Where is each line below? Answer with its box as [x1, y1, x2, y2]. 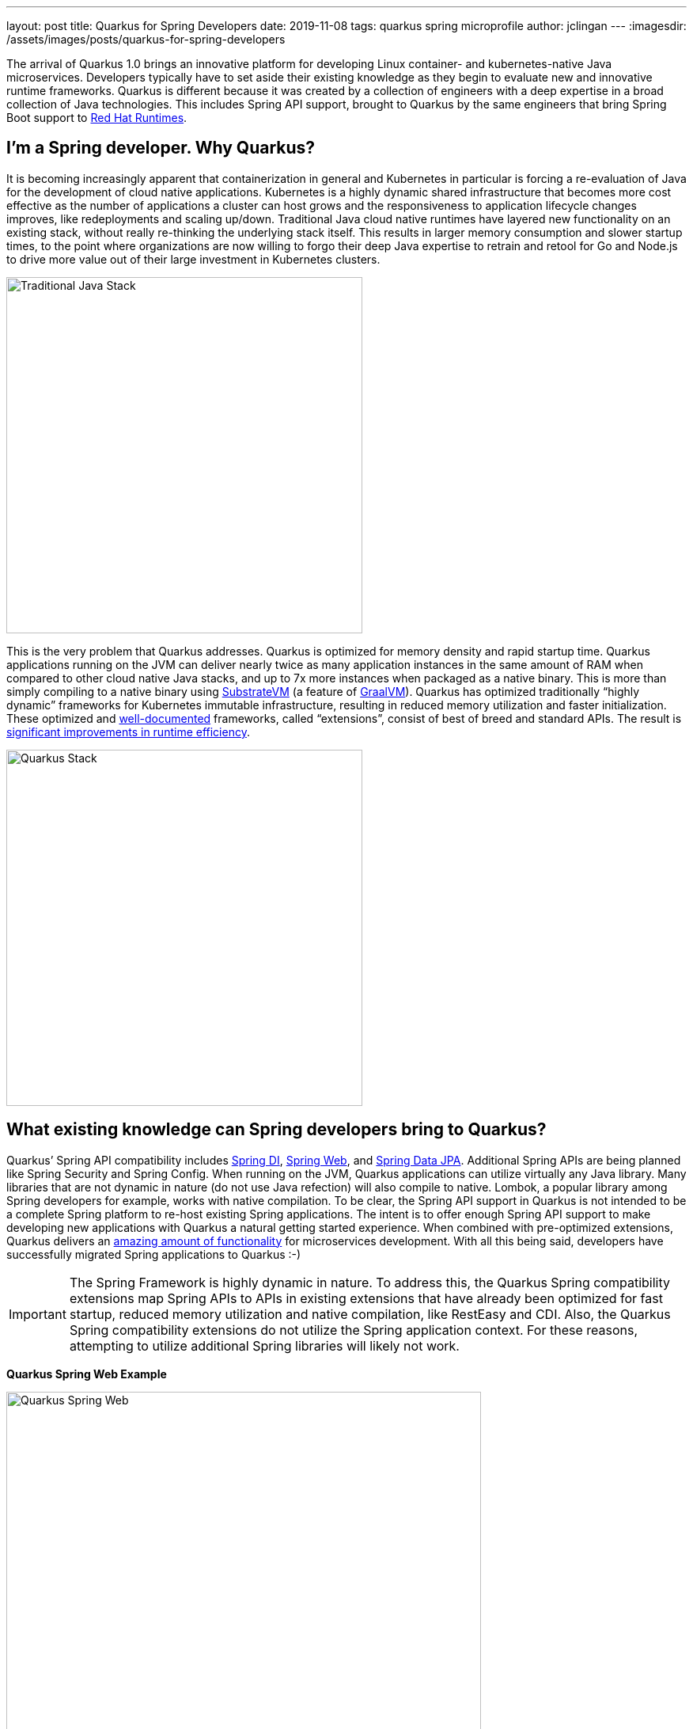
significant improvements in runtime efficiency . [6, 724, 250, 739]
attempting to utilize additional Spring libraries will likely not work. [69, 1337, 460, 1354]
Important [9, 1305, 66, 1322]
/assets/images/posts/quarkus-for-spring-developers [6, 32, 286, 46]
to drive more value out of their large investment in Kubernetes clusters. [6, 252, 381, 266]
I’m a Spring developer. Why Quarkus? [6, 138, 316, 158]
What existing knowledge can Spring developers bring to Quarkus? [6, 1119, 547, 1140]
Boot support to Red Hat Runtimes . [6, 111, 187, 124]
